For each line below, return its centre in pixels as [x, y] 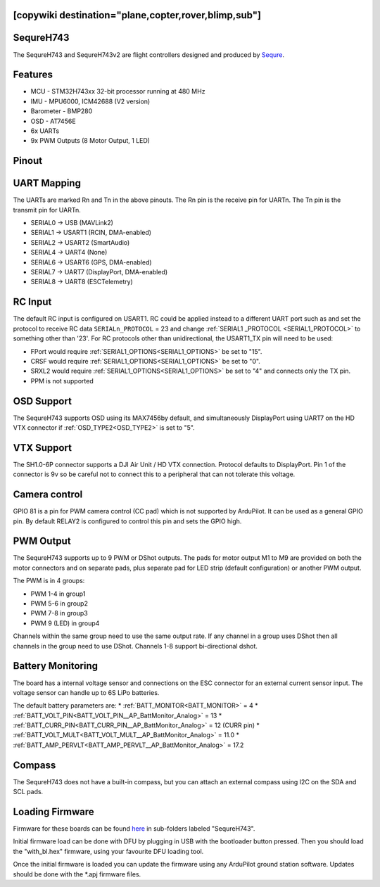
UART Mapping [47, 183]
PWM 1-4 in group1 [58, 594]
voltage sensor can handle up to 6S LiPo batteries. [86, 692]
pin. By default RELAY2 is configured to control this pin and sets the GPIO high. [127, 521]
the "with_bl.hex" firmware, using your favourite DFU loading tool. [108, 851]
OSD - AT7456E [53, 121]
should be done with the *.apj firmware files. [77, 874]
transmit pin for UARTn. [47, 210]
